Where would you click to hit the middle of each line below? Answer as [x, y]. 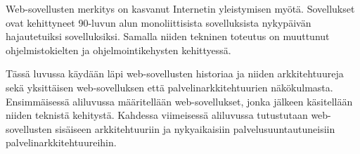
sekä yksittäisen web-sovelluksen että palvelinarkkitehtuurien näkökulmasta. [169, 87]
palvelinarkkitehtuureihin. [61, 142]
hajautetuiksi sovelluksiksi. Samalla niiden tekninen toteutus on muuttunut [168, 36]
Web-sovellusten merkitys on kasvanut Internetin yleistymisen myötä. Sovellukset [180, 8]
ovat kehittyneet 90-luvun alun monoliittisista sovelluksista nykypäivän [159, 22]
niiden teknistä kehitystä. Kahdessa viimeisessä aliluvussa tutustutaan [157, 115]
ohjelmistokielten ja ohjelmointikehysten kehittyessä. [118, 50]
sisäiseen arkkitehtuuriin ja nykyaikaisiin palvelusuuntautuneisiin [195, 128]
